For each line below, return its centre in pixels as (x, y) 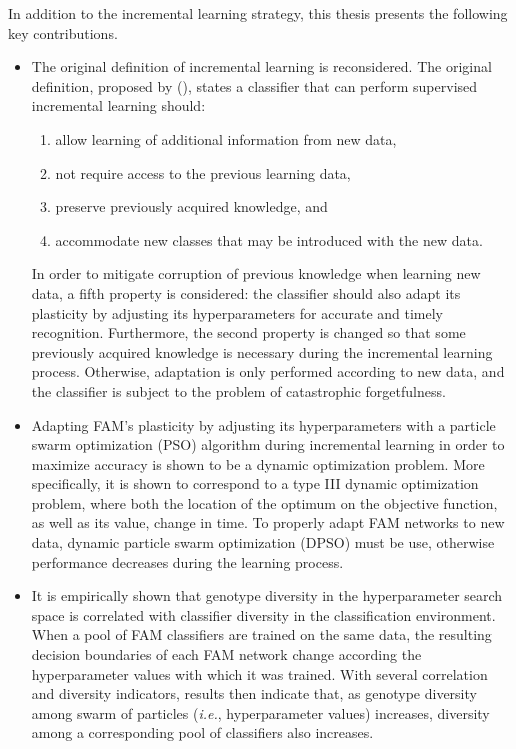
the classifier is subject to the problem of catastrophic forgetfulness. (238, 390)
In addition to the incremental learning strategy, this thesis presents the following (258, 13)
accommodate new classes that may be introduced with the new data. (269, 239)
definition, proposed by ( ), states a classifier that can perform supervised (254, 85)
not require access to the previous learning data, (203, 172)
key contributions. (63, 32)
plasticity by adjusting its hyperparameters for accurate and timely (237, 312)
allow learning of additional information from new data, (226, 138)
